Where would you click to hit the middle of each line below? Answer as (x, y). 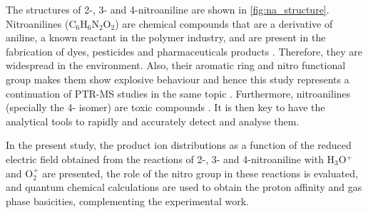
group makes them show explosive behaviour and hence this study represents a (178, 79)
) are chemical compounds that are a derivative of (224, 23)
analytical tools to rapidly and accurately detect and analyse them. (153, 121)
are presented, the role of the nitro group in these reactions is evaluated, (200, 173)
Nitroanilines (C (41, 23)
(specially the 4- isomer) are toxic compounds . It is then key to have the (165, 107)
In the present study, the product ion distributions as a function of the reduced (179, 145)
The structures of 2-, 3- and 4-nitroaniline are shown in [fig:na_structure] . (168, 9)
